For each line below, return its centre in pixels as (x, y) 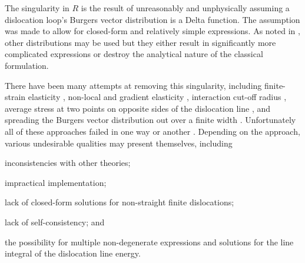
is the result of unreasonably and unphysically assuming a (185, 8)
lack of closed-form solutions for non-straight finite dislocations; (120, 202)
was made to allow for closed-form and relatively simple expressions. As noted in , (152, 31)
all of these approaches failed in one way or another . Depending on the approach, (152, 131)
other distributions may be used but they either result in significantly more (140, 42)
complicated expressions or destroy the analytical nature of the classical (134, 54)
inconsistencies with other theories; (68, 163)
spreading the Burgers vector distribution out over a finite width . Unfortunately (150, 120)
